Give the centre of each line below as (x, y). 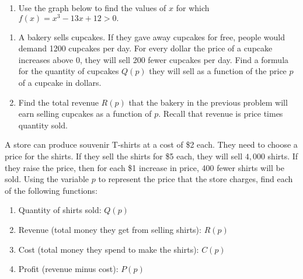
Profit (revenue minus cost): (68, 269)
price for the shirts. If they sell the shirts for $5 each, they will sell (124, 156)
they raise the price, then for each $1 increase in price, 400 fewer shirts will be (144, 167)
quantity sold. (43, 125)
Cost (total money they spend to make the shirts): (109, 249)
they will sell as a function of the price (218, 71)
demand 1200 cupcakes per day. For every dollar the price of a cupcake (145, 48)
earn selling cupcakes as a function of (85, 114)
